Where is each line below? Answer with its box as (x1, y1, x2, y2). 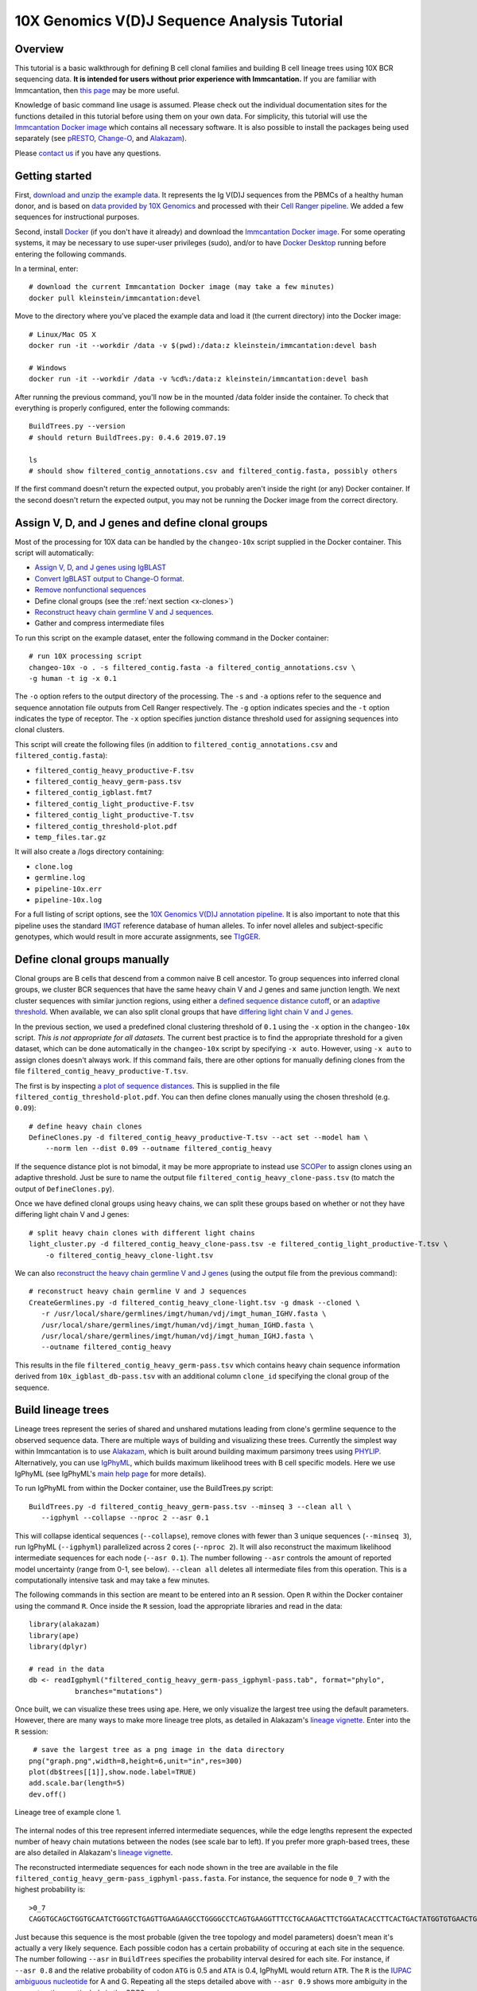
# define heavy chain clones (29, 1121, 142, 1131)
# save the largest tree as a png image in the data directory (33, 1745, 285, 1754)
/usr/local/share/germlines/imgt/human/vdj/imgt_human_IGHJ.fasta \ (41, 1331, 314, 1340)
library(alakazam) (29, 1620, 101, 1629)
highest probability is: (14, 1884, 86, 1895)
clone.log (34, 862, 73, 871)
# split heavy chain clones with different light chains (29, 1228, 256, 1238)
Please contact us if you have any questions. (14, 148, 161, 158)
